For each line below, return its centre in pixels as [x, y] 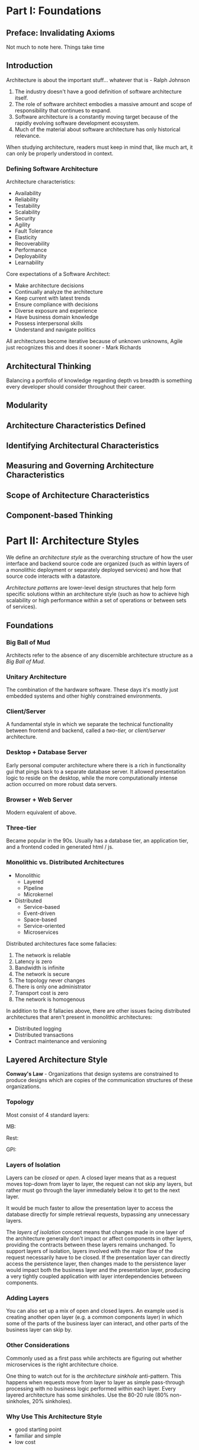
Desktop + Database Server [47, 752]
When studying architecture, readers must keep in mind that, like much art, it [99, 147]
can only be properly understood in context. [60, 153]
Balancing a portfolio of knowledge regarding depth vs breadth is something [99, 380]
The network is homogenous [50, 999]
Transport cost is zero [41, 993]
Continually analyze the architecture [59, 292]
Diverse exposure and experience [56, 311]
